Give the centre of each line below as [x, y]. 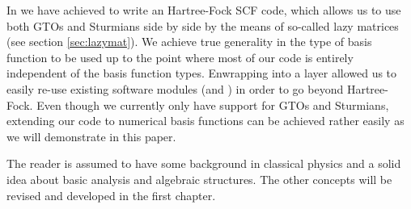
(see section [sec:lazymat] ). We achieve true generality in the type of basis [189, 42]
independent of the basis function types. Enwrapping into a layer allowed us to [202, 73]
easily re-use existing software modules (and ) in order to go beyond [175, 88]
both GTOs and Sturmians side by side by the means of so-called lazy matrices [203, 25]
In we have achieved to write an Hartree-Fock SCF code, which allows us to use [204, 10]
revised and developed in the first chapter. [111, 195]
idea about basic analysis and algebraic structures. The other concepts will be [199, 179]
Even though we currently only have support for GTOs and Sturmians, [213, 104]
